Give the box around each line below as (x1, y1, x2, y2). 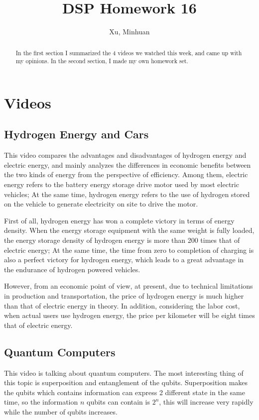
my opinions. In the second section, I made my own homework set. (15, 57, 188, 65)
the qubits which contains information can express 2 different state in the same (4, 387, 245, 397)
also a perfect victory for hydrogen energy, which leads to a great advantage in (4, 254, 244, 265)
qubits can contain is (87, 397, 150, 407)
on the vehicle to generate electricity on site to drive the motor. (4, 199, 198, 209)
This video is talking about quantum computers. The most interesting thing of (4, 367, 244, 378)
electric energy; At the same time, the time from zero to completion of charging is (4, 244, 254, 255)
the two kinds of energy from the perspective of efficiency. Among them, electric (4, 169, 248, 180)
